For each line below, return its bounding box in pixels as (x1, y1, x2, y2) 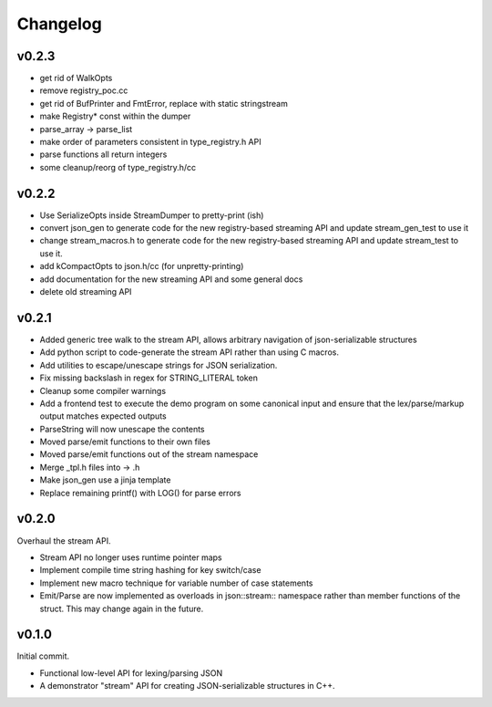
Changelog (16, 14, 102, 34)
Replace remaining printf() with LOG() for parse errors (39, 487, 241, 498)
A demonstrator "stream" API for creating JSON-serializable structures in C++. (39, 681, 336, 691)
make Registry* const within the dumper (39, 110, 191, 122)
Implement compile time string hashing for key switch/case (39, 565, 261, 576)
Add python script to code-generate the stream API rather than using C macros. (39, 347, 339, 358)
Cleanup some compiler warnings (39, 385, 167, 396)
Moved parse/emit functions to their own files (39, 436, 211, 447)
